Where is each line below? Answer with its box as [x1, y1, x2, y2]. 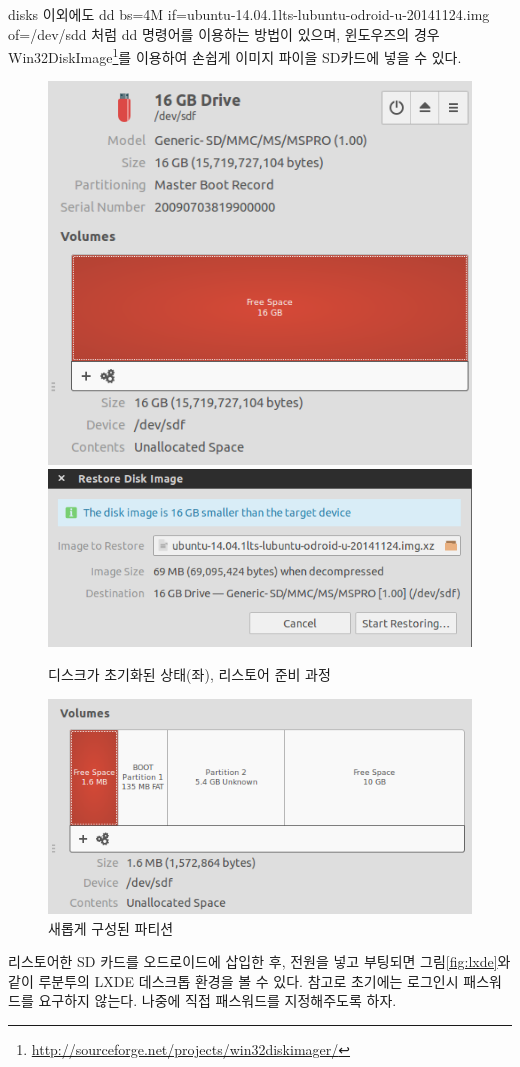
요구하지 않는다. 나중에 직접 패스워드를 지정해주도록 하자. [38, 990, 397, 1011]
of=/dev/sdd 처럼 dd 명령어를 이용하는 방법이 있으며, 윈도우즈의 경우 [8, 23, 440, 44]
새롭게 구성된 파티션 [48, 917, 174, 938]
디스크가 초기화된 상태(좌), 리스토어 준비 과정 [48, 664, 331, 685]
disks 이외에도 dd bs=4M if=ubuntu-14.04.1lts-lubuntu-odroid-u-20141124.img [8, 4, 490, 24]
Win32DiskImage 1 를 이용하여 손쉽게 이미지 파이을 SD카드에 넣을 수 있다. [8, 44, 462, 67]
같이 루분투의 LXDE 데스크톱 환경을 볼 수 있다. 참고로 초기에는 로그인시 [8, 970, 459, 991]
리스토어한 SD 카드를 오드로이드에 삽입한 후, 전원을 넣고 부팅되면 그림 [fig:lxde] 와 [8, 951, 511, 972]
